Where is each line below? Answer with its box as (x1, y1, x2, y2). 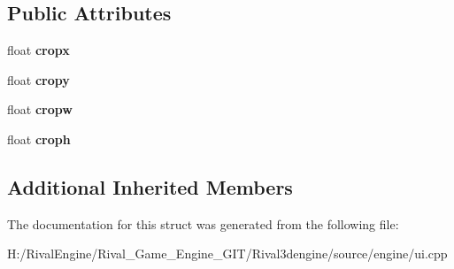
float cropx (7, 41, 70, 59)
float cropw (7, 100, 73, 119)
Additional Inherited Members (7, 173, 293, 200)
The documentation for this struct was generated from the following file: (7, 214, 399, 233)
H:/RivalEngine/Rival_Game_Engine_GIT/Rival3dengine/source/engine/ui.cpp (7, 244, 448, 263)
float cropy (7, 70, 70, 88)
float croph (7, 129, 71, 148)
